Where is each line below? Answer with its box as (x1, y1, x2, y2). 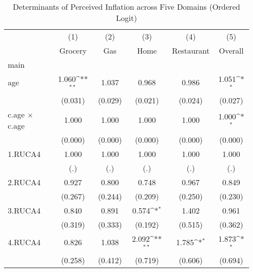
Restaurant (172, 45, 210, 56)
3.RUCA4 (8, 204, 41, 216)
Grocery (59, 45, 87, 56)
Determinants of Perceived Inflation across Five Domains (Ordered (13, 1, 240, 12)
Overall (218, 45, 244, 56)
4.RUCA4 (8, 236, 41, 248)
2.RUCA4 (8, 176, 41, 188)
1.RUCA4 (8, 148, 41, 159)
